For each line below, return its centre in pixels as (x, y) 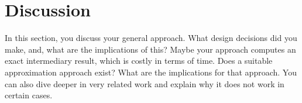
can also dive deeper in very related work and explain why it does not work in (145, 83)
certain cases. (29, 95)
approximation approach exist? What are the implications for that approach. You (151, 72)
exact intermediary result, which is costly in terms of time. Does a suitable (139, 61)
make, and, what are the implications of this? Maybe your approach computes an (150, 49)
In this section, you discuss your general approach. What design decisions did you (151, 38)
